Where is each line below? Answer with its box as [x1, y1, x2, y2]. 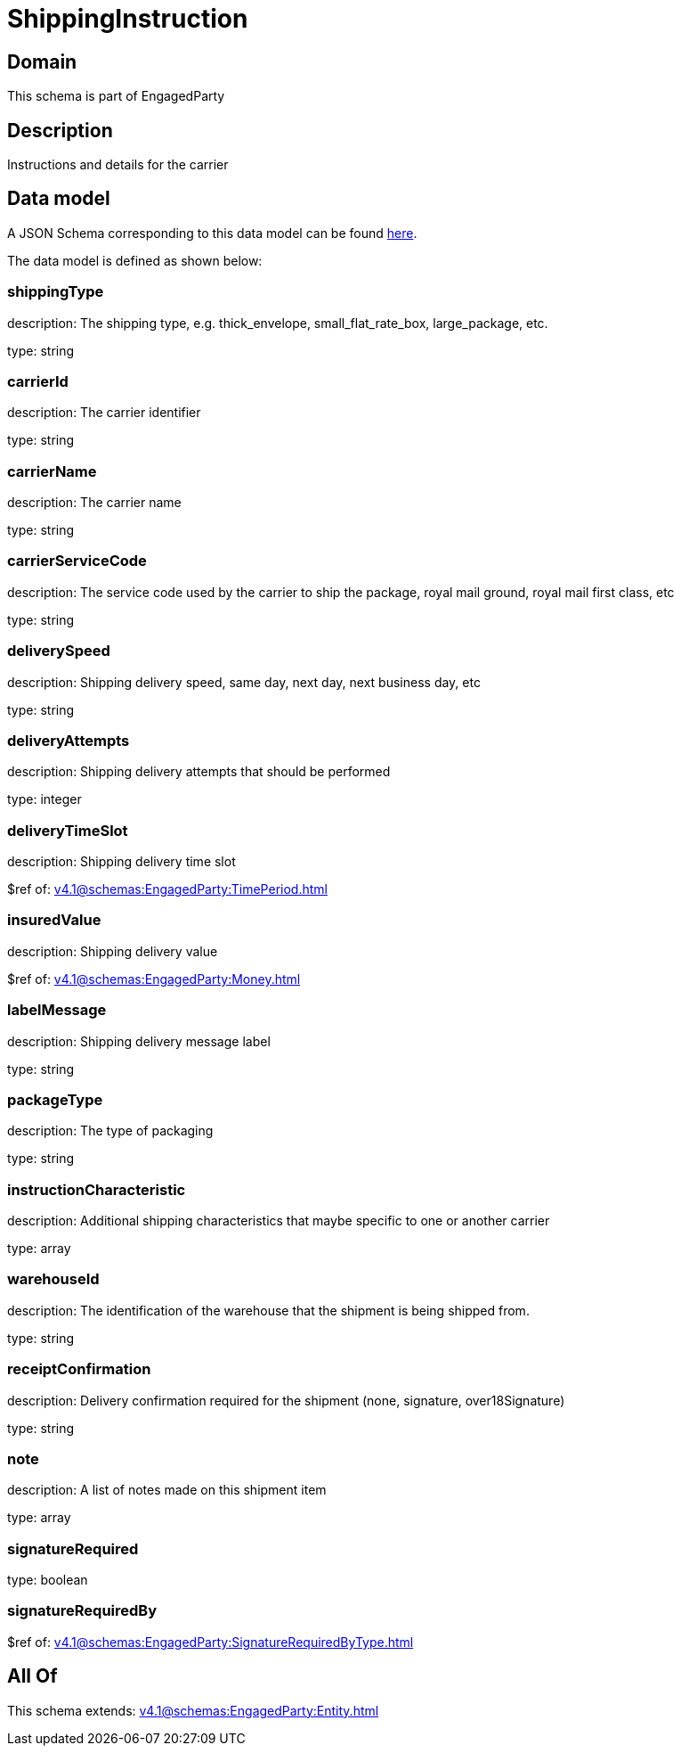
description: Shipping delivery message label [7, 1033, 271, 1049]
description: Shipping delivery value [7, 943, 218, 959]
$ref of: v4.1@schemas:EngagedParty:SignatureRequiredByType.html [7, 1634, 414, 1650]
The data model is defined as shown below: [7, 252, 263, 268]
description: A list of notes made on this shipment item [7, 1482, 327, 1498]
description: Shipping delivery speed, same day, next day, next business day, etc [7, 674, 481, 690]
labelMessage [7, 1001, 107, 1020]
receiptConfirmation [7, 1360, 151, 1379]
